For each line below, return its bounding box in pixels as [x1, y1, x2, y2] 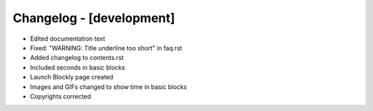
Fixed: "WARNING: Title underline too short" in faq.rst [30, 43, 182, 52]
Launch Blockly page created [30, 73, 114, 81]
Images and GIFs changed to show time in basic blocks [30, 83, 187, 91]
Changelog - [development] [12, 10, 175, 26]
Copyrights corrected [30, 92, 91, 100]
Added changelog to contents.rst [30, 54, 124, 62]
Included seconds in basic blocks [30, 63, 126, 72]
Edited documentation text [30, 34, 106, 43]
